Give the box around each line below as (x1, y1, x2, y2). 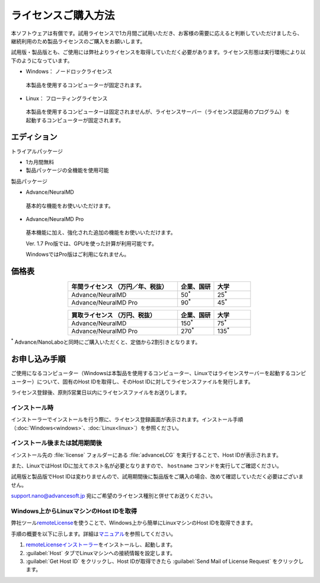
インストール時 (11, 403, 54, 412)
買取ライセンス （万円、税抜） (71, 311, 156, 319)
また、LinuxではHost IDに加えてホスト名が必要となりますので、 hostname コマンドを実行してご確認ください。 (11, 462, 283, 469)
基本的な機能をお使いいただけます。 (25, 202, 114, 209)
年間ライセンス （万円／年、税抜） (71, 283, 168, 290)
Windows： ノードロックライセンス (25, 68, 113, 75)
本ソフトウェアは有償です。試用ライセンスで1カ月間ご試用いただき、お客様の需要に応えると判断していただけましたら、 (11, 30, 303, 37)
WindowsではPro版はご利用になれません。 (25, 251, 130, 258)
